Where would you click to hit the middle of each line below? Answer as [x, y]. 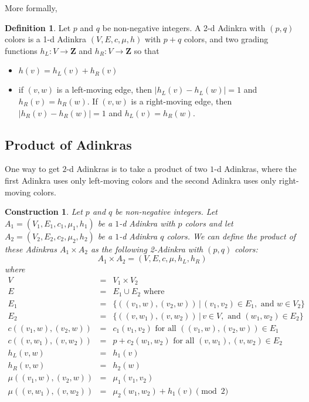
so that [147, 50]
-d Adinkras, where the [255, 169]
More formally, [31, 8]
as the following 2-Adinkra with [147, 249]
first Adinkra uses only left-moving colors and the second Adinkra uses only [141, 180]
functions [21, 50]
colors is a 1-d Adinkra [46, 39]
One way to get [32, 169]
